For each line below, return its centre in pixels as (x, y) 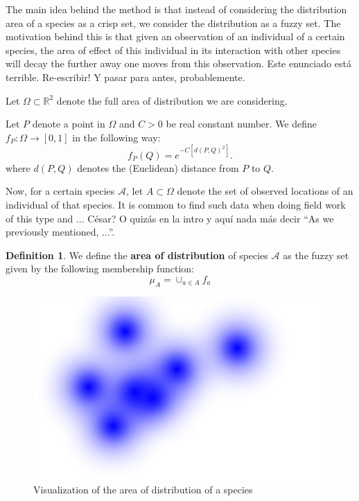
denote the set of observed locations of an (265, 191)
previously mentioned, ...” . (60, 232)
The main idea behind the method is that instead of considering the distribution (176, 9)
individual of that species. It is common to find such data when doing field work (176, 205)
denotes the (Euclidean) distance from (158, 167)
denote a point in (69, 124)
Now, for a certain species (60, 191)
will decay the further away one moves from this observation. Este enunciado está (178, 63)
